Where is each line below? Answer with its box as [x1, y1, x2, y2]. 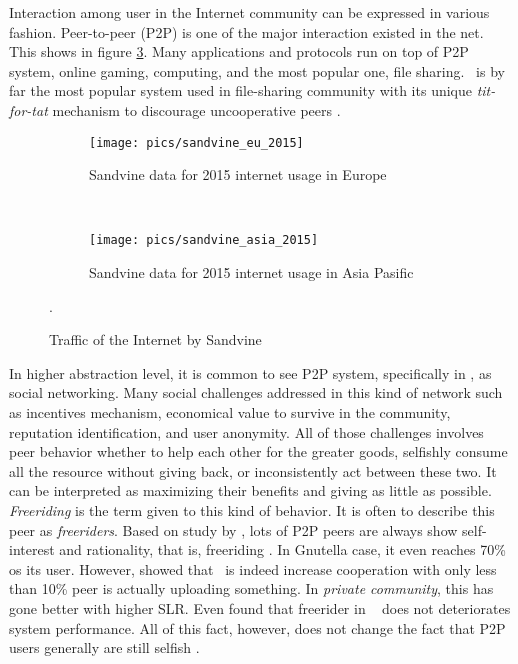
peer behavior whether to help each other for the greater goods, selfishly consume [9, 441, 508, 462]
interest [9, 539, 55, 560]
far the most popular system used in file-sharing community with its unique [9, 80, 472, 101]
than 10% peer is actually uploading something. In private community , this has [9, 578, 494, 599]
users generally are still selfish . [9, 637, 200, 658]
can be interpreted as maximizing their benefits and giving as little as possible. [9, 480, 492, 501]
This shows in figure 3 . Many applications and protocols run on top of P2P [9, 41, 469, 62]
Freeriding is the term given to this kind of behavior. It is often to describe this [9, 500, 495, 520]
